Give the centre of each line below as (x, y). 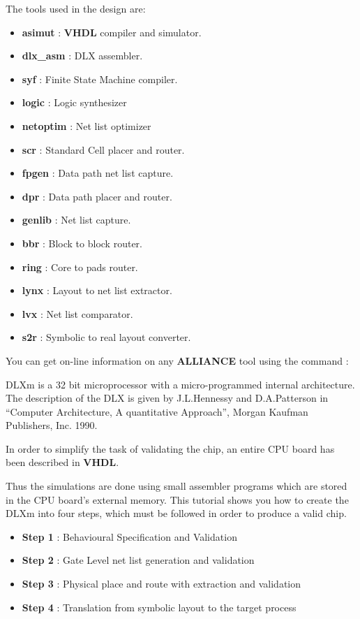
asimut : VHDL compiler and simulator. (112, 32)
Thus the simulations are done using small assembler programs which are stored (177, 486)
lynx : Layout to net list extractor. (97, 290)
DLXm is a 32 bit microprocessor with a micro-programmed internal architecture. (180, 384)
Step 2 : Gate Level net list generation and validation (138, 560)
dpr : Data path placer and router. (97, 196)
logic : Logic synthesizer (74, 102)
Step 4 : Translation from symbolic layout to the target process (159, 607)
